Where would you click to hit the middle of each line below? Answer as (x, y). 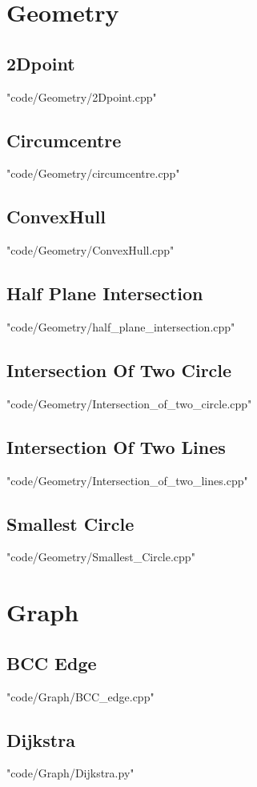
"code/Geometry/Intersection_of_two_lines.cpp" (127, 480)
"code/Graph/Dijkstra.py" (70, 773)
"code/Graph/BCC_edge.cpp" (80, 696)
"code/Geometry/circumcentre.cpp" (93, 173)
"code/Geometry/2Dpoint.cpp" (82, 96)
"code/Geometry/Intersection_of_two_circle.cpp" (129, 403)
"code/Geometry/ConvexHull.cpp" (90, 250)
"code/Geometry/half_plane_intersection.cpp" (121, 326)
